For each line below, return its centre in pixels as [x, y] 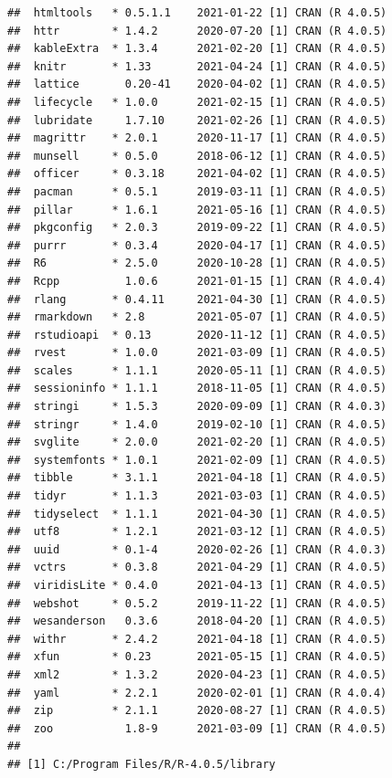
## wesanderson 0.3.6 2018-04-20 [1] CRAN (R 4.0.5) [197, 621]
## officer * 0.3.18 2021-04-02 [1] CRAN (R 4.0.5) [197, 174]
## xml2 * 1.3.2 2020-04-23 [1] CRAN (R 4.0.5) [197, 674]
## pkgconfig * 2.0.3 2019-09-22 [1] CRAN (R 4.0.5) [197, 228]
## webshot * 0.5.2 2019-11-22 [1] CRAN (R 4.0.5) [197, 603]
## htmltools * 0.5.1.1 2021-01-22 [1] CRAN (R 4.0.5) [197, 13]
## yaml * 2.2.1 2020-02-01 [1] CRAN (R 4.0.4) [197, 693]
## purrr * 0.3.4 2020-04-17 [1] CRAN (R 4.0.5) [197, 245]
